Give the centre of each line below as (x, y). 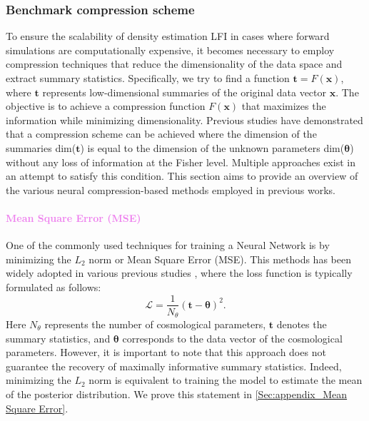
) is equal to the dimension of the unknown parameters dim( (212, 147)
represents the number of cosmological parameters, (155, 324)
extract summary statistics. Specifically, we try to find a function (148, 78)
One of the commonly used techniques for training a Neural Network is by (168, 245)
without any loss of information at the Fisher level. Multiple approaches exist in (181, 162)
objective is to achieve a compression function (106, 106)
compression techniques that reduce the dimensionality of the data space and (174, 64)
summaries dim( (41, 147)
